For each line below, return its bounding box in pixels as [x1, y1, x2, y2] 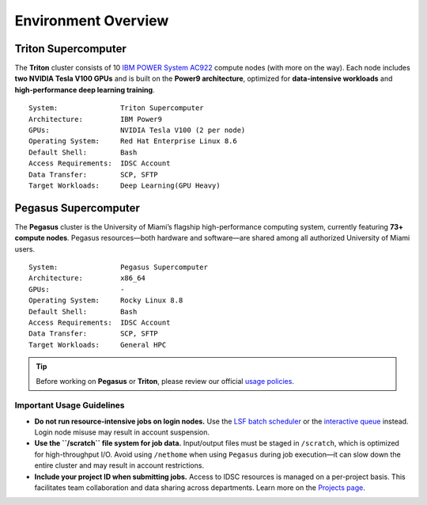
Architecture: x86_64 [28, 274, 146, 283]
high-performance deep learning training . [14, 85, 155, 94]
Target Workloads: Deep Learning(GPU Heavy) [28, 180, 221, 190]
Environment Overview [14, 12, 169, 29]
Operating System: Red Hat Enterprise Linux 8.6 [28, 137, 237, 146]
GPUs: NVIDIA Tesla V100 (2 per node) [28, 126, 246, 135]
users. [14, 244, 36, 253]
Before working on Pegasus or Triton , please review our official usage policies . [36, 376, 294, 385]
